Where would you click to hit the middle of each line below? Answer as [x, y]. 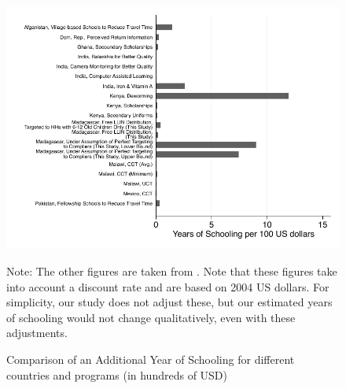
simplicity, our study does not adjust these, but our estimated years [169, 302]
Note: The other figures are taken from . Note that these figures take [172, 270]
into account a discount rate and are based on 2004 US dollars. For [168, 286]
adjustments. [37, 333]
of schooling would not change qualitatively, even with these [151, 317]
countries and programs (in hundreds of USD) [117, 374]
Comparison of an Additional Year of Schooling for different [151, 359]
